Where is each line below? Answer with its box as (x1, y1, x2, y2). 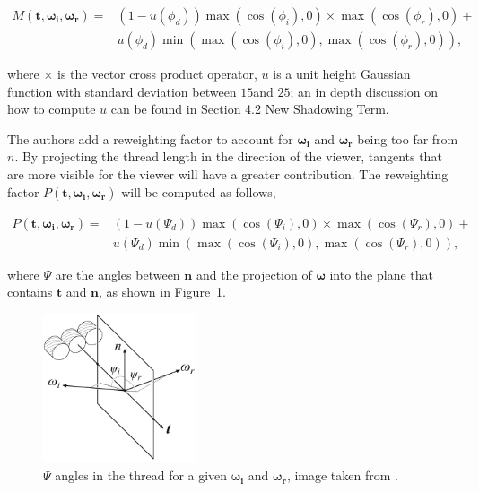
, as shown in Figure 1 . (99, 282, 227, 301)
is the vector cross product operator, (57, 65, 257, 83)
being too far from (357, 129, 458, 148)
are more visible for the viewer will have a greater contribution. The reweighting (7, 165, 449, 184)
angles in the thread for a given (55, 466, 228, 485)
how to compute (7, 99, 96, 118)
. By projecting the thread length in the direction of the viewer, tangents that (14, 147, 442, 166)
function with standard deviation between (7, 82, 237, 100)
